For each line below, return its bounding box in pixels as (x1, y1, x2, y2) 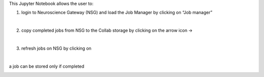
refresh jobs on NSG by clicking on (21, 45, 91, 51)
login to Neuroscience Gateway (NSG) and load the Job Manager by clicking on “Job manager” (21, 10, 213, 16)
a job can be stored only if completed (9, 63, 85, 69)
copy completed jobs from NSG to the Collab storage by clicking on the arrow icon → (21, 27, 193, 34)
